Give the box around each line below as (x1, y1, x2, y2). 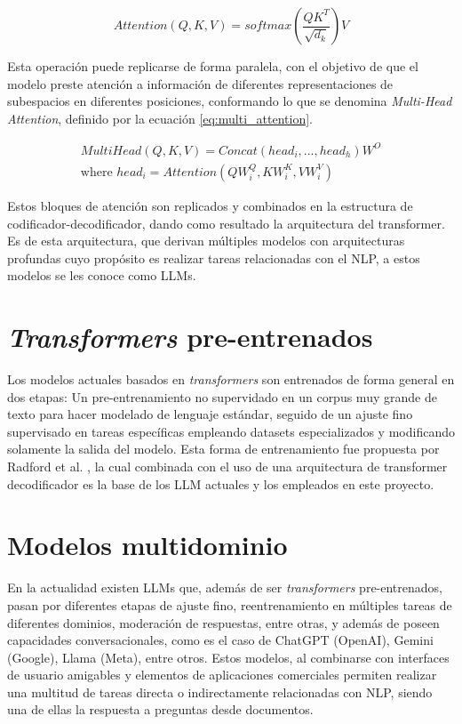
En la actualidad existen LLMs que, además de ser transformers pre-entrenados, (7, 578, 442, 597)
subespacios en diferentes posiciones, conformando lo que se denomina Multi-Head (7, 92, 452, 110)
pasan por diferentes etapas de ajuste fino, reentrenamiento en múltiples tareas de (7, 595, 452, 614)
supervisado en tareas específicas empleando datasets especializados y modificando (7, 422, 455, 440)
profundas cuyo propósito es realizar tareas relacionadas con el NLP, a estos (7, 248, 420, 267)
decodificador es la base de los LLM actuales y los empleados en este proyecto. (7, 474, 434, 493)
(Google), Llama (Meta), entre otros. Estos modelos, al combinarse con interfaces (7, 648, 450, 666)
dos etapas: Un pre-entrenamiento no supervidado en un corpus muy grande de (7, 387, 437, 406)
